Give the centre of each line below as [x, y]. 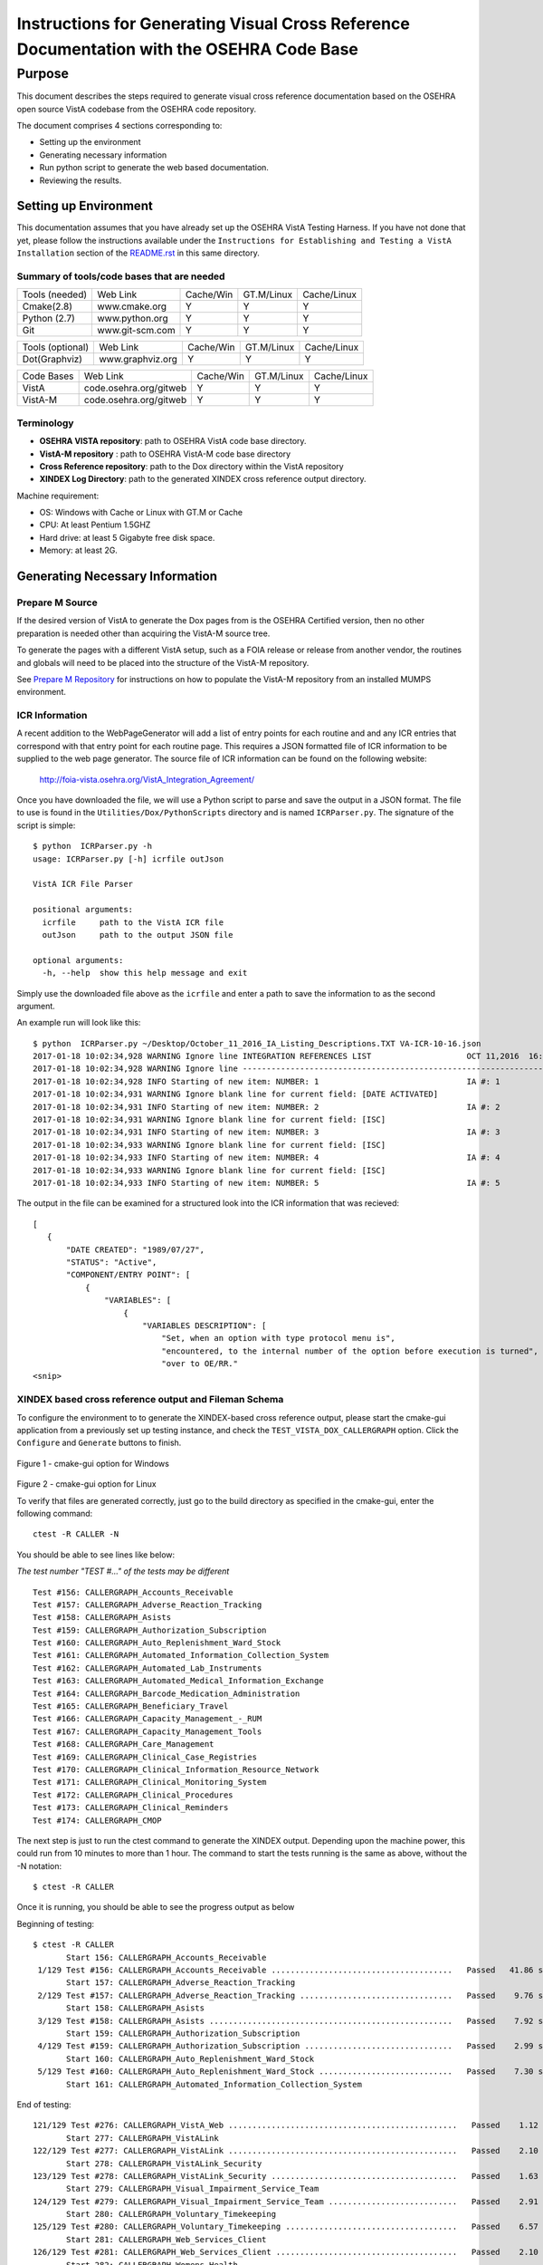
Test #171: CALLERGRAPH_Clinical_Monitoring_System [150, 1782]
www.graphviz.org [138, 360]
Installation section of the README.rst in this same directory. [138, 253]
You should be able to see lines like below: [96, 1555]
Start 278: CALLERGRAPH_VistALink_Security [164, 2164]
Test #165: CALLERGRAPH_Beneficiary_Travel [131, 1706]
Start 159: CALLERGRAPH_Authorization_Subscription [183, 2034]
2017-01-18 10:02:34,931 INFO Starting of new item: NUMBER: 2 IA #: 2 [267, 1107]
